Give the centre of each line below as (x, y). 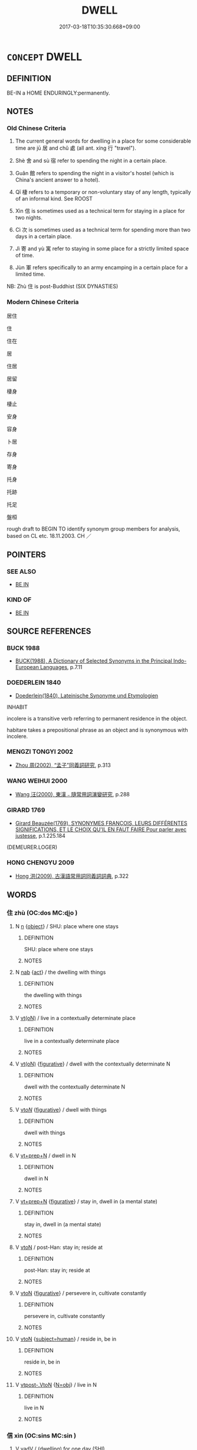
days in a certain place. (44, 237)
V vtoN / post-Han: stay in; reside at (59, 1247)
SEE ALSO (22, 571)
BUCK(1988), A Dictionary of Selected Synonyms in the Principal (94, 661)
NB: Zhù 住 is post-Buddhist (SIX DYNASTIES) (63, 286)
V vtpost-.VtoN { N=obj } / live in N (56, 1384)
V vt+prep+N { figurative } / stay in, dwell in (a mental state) (86, 1201)
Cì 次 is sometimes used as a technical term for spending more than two (103, 230)
